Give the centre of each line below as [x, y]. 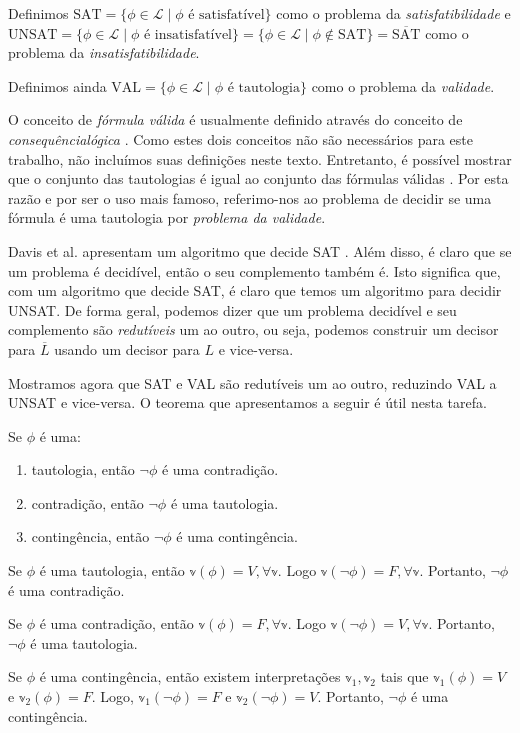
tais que [404, 676]
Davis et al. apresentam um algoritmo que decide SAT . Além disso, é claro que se [260, 250]
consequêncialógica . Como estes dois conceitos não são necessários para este [241, 138]
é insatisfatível [188, 34]
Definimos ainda [57, 85]
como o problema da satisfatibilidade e [393, 13]
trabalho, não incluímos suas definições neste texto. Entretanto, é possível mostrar [260, 158]
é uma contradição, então [116, 623]
